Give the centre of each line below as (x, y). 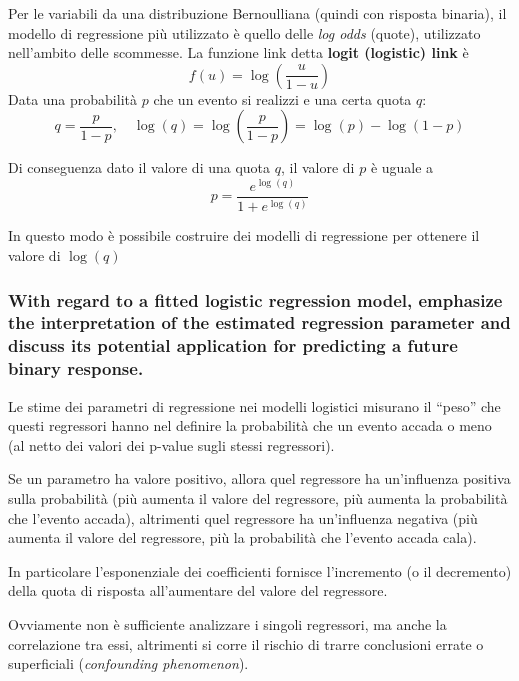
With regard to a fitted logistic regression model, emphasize (255, 299)
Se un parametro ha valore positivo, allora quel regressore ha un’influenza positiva (259, 478)
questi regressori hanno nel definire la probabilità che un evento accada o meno (250, 425)
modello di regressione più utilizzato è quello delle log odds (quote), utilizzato (244, 32)
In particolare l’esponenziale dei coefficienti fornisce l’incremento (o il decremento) (260, 570)
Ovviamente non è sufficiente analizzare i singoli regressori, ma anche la (227, 623)
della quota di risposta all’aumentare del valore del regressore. (198, 590)
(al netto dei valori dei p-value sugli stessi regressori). (171, 444)
